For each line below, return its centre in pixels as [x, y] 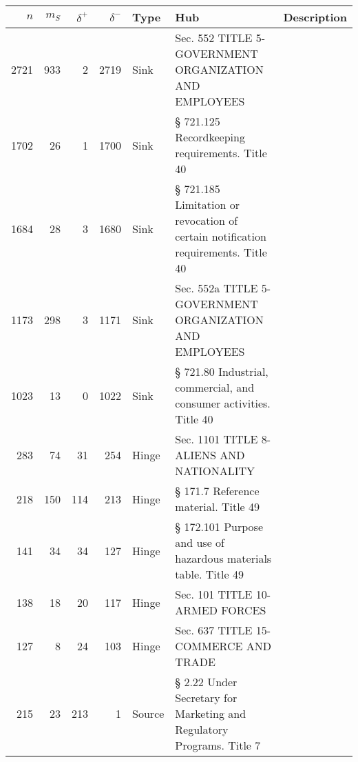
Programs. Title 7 [218, 745]
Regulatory [202, 729]
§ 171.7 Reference [217, 491]
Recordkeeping [210, 137]
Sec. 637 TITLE [214, 630]
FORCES [244, 610]
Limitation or [207, 204]
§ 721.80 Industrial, [222, 371]
